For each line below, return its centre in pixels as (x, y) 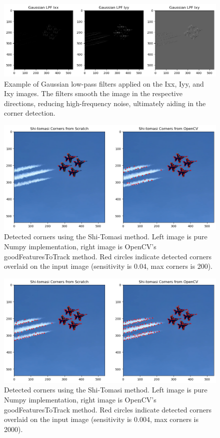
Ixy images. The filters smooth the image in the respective (93, 93)
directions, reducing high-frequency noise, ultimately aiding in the (105, 103)
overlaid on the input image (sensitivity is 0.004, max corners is (101, 419)
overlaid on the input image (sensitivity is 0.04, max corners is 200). (108, 266)
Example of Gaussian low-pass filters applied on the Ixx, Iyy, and (104, 83)
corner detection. (30, 113)
